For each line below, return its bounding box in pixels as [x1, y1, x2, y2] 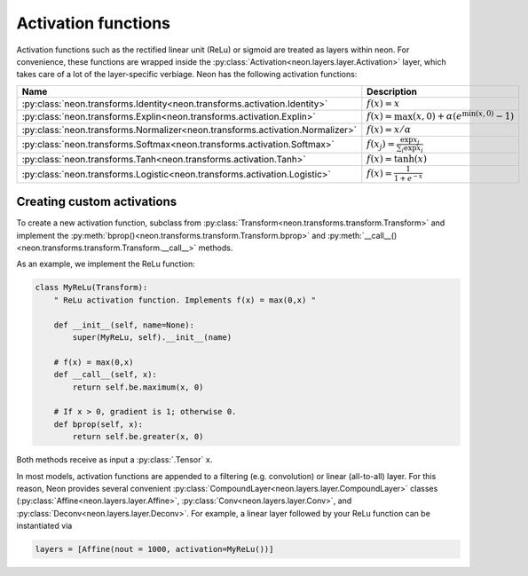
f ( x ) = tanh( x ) [366, 153, 428, 164]
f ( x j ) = [366, 138, 395, 151]
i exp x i [401, 143, 423, 154]
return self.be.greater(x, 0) [72, 431, 204, 442]
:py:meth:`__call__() [327, 230, 398, 241]
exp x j [399, 135, 421, 146]
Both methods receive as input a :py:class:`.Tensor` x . [16, 454, 213, 465]
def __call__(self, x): [53, 369, 157, 380]
